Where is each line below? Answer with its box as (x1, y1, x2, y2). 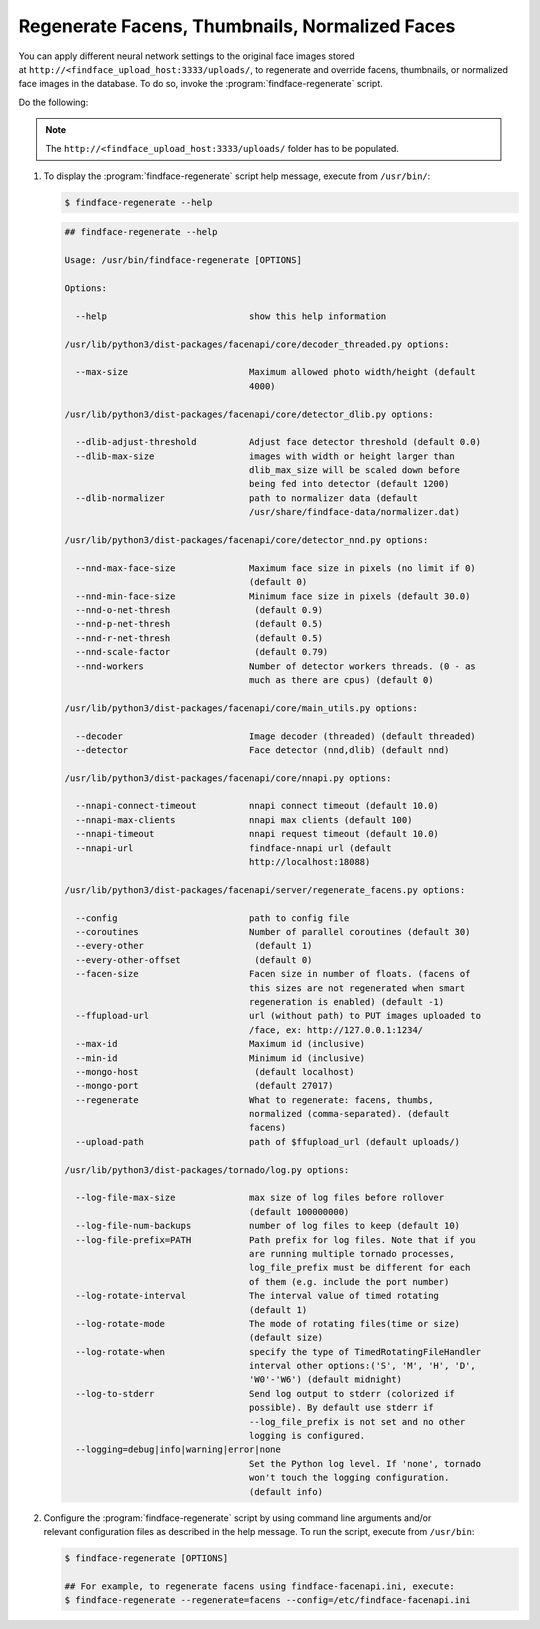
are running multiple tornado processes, (248, 1248, 455, 1259)
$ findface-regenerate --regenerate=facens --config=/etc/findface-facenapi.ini (64, 1595, 471, 1606)
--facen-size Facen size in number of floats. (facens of (75, 968, 471, 980)
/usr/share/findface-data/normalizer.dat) (248, 506, 460, 518)
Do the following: (18, 96, 89, 108)
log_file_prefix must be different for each (248, 1262, 471, 1274)
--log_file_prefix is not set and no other (248, 1416, 466, 1427)
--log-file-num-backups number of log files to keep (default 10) (75, 1220, 460, 1232)
